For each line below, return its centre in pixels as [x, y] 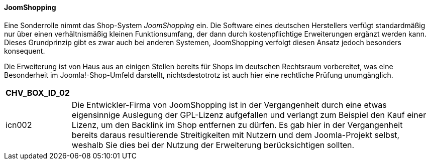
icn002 [19, 125]
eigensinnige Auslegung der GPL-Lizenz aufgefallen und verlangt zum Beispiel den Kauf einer [249, 115]
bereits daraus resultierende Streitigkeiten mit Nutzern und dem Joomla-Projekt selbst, [236, 135]
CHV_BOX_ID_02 [38, 93]
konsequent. [25, 51]
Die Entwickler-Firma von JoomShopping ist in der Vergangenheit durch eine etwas [229, 105]
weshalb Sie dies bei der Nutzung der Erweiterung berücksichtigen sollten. [213, 145]
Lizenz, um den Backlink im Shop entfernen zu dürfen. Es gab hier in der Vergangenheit [237, 125]
